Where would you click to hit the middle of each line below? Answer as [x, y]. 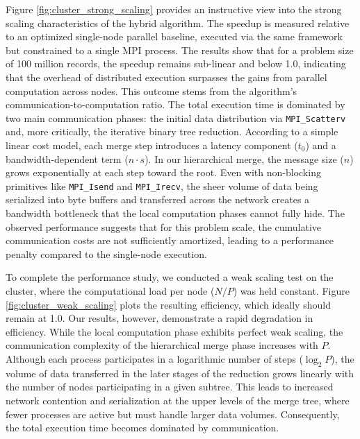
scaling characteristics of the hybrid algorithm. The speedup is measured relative [178, 23]
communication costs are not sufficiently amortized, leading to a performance [170, 240]
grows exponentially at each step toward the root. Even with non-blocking [163, 172]
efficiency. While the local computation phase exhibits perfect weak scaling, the [174, 331]
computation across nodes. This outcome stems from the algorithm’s [152, 91]
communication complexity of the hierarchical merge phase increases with [162, 345]
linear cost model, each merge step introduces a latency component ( [152, 145]
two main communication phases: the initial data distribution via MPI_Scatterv [176, 118]
